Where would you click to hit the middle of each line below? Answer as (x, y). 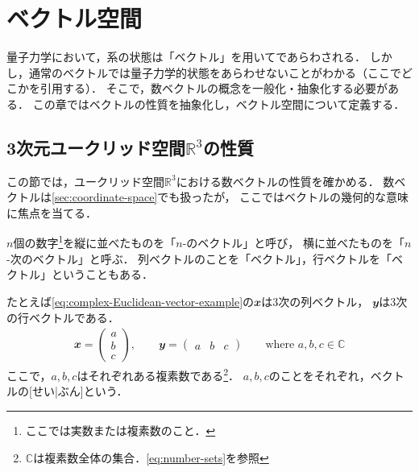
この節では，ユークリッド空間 (85, 181)
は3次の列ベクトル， (315, 301)
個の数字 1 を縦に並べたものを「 (95, 242)
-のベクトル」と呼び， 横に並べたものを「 (293, 243)
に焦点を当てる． (52, 212)
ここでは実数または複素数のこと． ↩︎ (120, 430)
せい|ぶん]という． (80, 391)
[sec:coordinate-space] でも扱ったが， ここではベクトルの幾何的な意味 (230, 197)
